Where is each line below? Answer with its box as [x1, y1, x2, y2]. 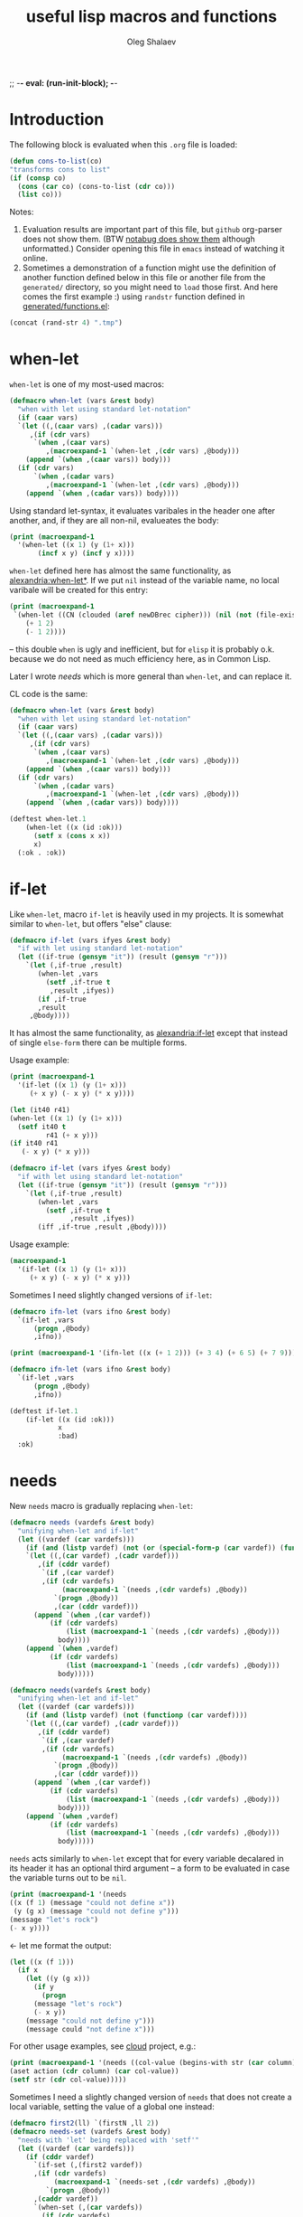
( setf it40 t [17, 1122, 67, 1131]
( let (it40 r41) [9, 1105, 70, 1114]
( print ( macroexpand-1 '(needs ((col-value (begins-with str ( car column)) [9, 2059, 300, 2068]
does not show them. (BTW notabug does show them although [22, 233, 255, 245]
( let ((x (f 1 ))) [9, 1958, 75, 1967]
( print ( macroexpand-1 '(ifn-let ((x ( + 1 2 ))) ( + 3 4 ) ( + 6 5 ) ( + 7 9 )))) [9, 1349, 300, 1358]
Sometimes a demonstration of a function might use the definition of [22, 262, 277, 273]
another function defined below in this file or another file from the [22, 272, 266, 283]
